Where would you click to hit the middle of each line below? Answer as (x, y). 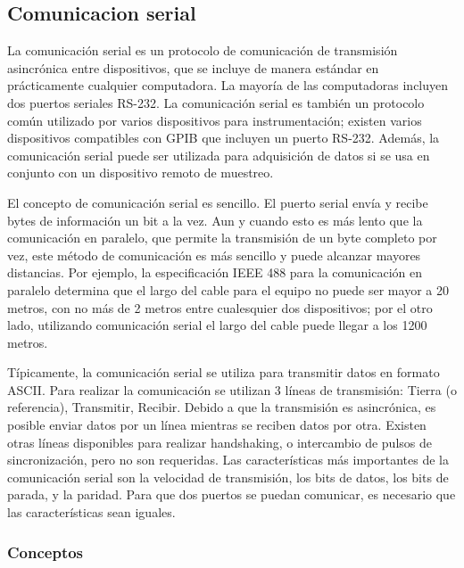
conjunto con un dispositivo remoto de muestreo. (141, 173)
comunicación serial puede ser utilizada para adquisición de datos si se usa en (219, 155)
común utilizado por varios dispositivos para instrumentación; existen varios (215, 120)
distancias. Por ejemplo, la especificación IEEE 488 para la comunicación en (215, 272)
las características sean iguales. (91, 512)
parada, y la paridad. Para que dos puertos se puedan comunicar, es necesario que (232, 494)
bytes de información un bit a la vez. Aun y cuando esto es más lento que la (215, 220)
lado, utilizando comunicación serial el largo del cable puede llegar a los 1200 (217, 325)
